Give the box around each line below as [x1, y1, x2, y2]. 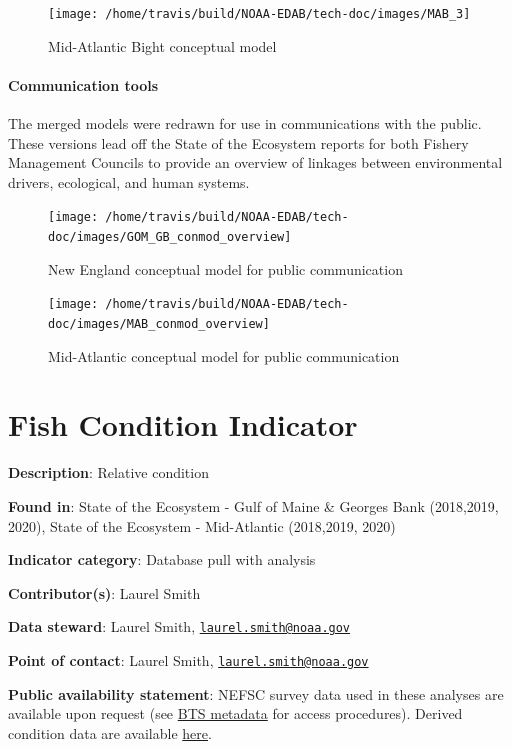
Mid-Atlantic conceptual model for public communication [48, 345, 400, 366]
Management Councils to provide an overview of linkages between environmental [8, 152, 503, 173]
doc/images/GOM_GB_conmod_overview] [48, 230, 292, 245]
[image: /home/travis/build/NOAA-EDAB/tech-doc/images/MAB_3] [48, 7, 471, 21]
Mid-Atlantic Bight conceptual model [48, 35, 277, 56]
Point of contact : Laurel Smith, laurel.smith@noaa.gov [8, 649, 369, 670]
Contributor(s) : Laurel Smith [8, 582, 201, 603]
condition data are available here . [8, 722, 212, 743]
